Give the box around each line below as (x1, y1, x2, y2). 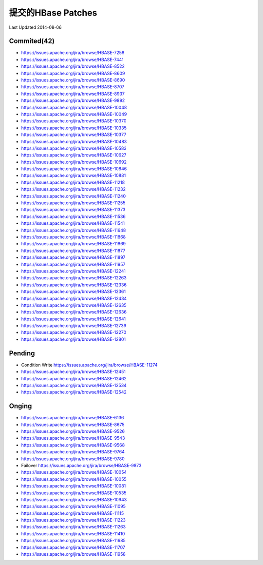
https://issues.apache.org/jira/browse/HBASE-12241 (21, 268, 126, 274)
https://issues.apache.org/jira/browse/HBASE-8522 (21, 63, 125, 69)
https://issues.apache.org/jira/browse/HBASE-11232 (21, 186, 126, 192)
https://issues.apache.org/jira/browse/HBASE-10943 (21, 496, 127, 502)
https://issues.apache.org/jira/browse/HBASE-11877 (21, 248, 126, 253)
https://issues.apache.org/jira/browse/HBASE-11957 (21, 261, 126, 267)
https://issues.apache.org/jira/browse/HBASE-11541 (21, 220, 125, 226)
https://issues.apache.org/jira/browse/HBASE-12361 (21, 289, 126, 294)
